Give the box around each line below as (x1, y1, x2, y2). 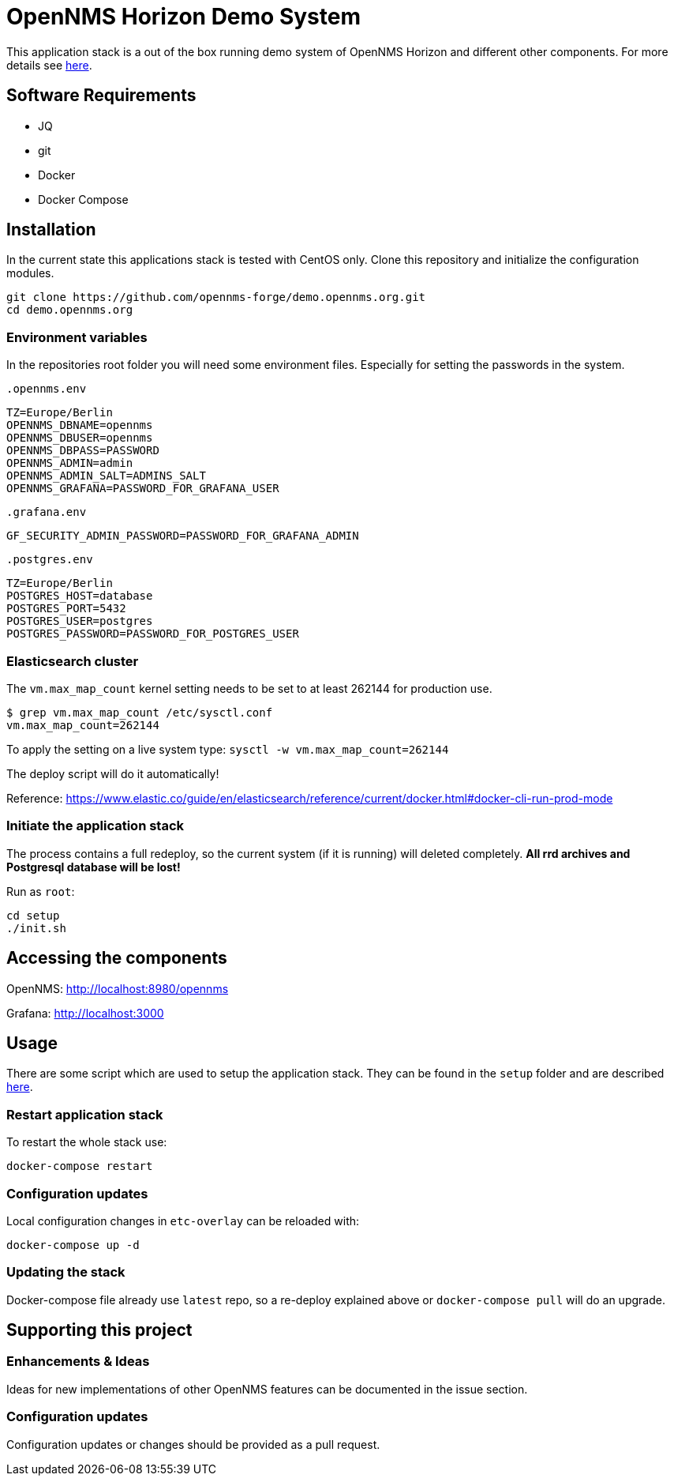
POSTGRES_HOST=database (6, 589, 153, 603)
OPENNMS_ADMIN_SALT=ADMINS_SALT (6, 469, 206, 483)
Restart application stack (6, 1106, 163, 1123)
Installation (6, 220, 96, 240)
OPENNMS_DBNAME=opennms (6, 419, 153, 432)
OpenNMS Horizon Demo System (6, 3, 361, 30)
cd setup (6, 908, 60, 922)
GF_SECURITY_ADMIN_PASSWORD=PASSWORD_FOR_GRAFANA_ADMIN (6, 529, 359, 543)
